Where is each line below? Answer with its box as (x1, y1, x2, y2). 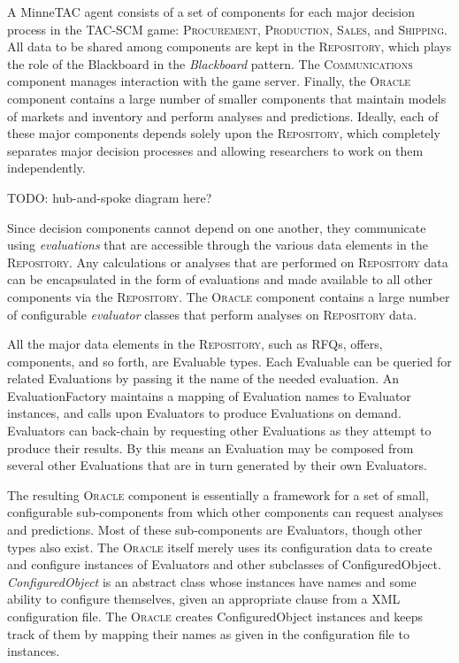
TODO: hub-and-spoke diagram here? (7, 188, 212, 206)
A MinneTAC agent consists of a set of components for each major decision (7, 3, 415, 20)
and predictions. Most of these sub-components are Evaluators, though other (7, 520, 423, 539)
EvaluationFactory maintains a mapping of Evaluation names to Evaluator (7, 386, 411, 405)
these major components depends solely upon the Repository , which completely (7, 124, 440, 143)
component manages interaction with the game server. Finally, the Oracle (7, 72, 411, 90)
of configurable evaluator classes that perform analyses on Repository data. (7, 305, 417, 323)
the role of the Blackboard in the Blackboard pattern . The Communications (7, 54, 413, 73)
